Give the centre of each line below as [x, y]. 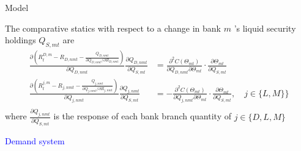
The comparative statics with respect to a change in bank [113, 28]
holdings [20, 40]
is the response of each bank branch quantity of [142, 116]
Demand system [35, 140]
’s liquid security [265, 28]
